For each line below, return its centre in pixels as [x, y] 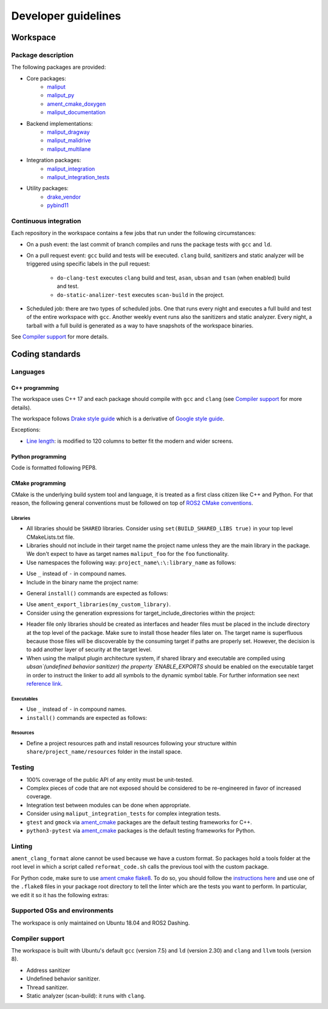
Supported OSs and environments [62, 911]
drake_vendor [64, 197]
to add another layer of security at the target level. [89, 649]
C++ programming [35, 388]
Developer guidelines [66, 16]
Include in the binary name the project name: [83, 582]
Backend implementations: [60, 123]
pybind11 [58, 205]
